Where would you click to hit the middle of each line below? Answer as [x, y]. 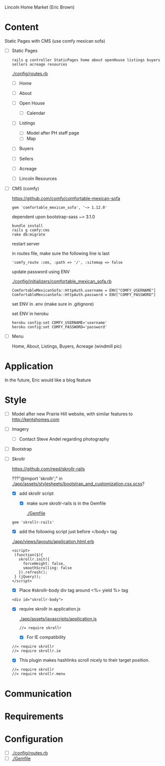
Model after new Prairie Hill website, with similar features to [72, 414]
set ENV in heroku [30, 313]
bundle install [27, 226]
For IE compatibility [46, 637]
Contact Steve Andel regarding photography [64, 439]
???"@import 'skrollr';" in [37, 478]
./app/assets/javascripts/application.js [58, 619]
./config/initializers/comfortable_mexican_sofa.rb [62, 281]
